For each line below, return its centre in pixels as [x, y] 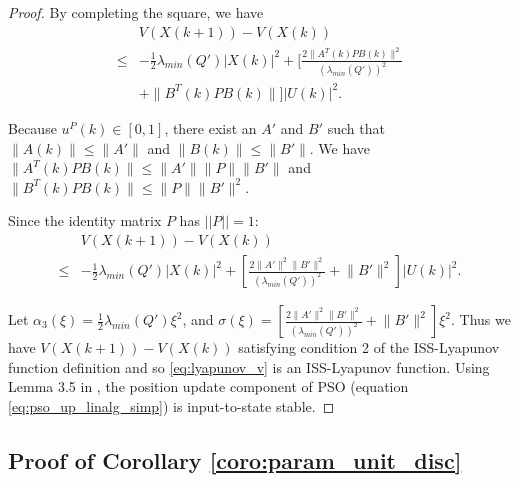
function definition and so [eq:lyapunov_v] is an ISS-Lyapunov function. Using [249, 366]
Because [32, 128]
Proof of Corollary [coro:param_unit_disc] [235, 459]
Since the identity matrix [85, 220]
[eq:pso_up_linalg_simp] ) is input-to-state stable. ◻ [171, 405]
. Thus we [480, 319]
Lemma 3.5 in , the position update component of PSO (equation [208, 386]
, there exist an [210, 128]
